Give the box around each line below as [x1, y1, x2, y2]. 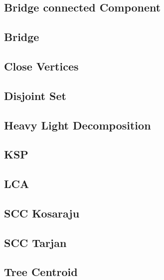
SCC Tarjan [4, 234, 67, 250]
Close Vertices [4, 58, 79, 73]
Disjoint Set [4, 87, 66, 103]
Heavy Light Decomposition [4, 117, 151, 132]
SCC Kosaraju [4, 205, 80, 220]
